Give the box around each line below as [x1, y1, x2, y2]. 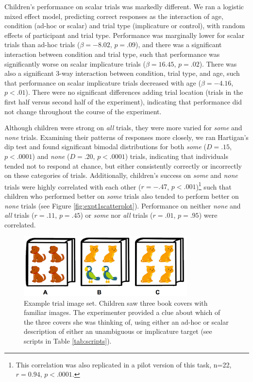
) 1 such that [196, 180, 232, 191]
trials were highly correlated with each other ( [4, 181, 141, 191]
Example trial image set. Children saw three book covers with [24, 297, 208, 308]
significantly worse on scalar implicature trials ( [4, 58, 146, 69]
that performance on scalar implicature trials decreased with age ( [4, 77, 201, 87]
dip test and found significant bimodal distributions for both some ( [4, 141, 206, 152]
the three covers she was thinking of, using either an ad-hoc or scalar [24, 316, 229, 327]
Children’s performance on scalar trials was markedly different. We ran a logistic [4, 1, 244, 11]
